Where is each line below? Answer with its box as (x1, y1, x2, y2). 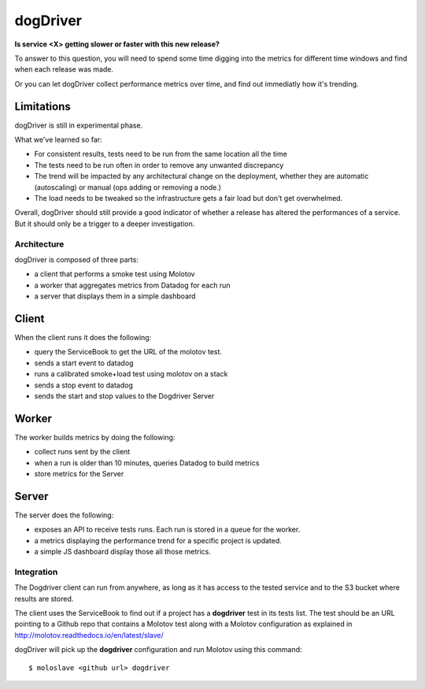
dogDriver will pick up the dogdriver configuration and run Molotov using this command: (14, 645, 302, 654)
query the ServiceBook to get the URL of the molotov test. (34, 347, 223, 357)
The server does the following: (14, 510, 114, 520)
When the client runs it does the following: (14, 332, 152, 342)
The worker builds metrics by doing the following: (14, 432, 176, 442)
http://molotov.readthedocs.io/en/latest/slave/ (14, 630, 164, 639)
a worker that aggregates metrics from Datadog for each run (34, 280, 231, 290)
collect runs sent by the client (34, 447, 131, 457)
